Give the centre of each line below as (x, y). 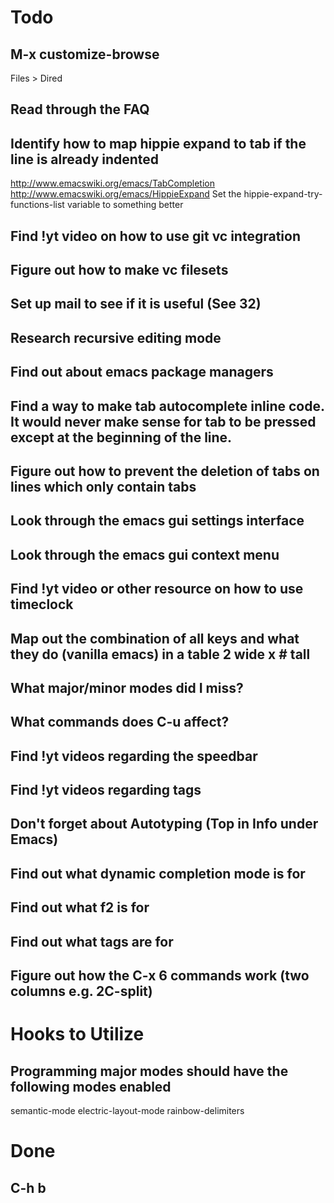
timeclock (42, 604)
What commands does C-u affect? (120, 722)
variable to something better (125, 205)
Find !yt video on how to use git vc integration (155, 236)
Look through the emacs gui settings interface (157, 521)
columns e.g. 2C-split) (81, 991)
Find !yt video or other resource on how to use (157, 589)
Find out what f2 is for (80, 907)
